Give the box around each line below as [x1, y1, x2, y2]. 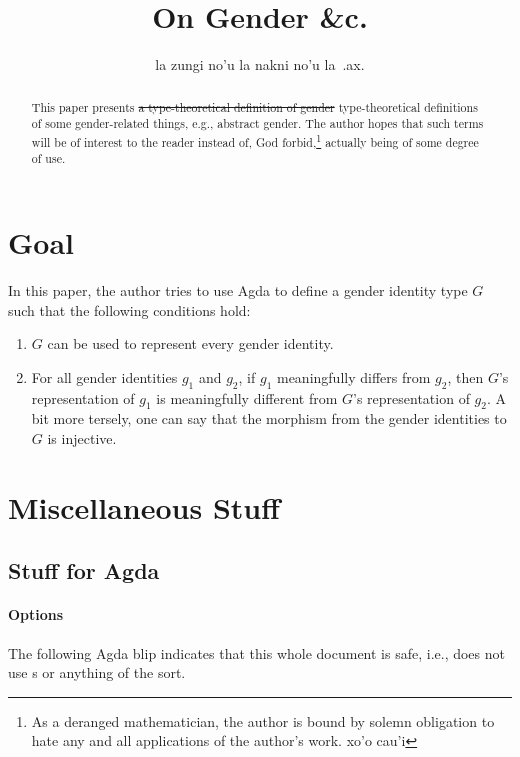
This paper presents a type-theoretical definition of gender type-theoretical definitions [31, 98, 478, 115]
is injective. [47, 428, 117, 449]
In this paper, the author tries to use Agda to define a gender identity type [8, 280, 468, 301]
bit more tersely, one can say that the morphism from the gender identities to [31, 408, 507, 429]
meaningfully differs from [276, 366, 431, 387]
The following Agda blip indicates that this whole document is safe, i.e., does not [8, 642, 505, 663]
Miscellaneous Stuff [8, 486, 280, 527]
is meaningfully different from [156, 387, 338, 408]
